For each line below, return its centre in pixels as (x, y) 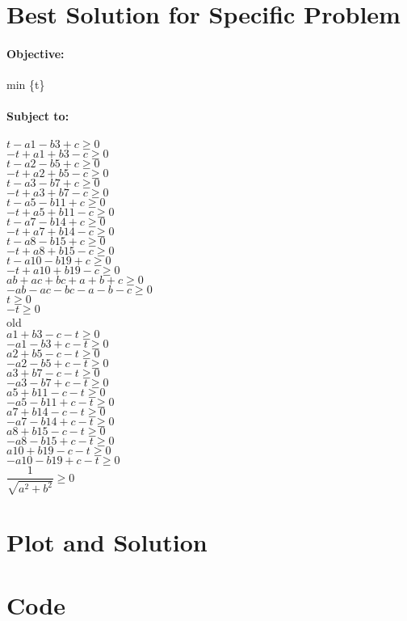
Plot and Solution (107, 541)
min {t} (26, 84)
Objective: (36, 53)
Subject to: (38, 116)
